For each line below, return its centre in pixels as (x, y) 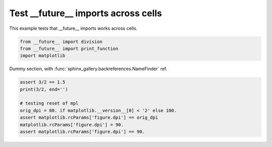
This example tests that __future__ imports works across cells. (74, 28)
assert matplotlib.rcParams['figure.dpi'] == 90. (82, 132)
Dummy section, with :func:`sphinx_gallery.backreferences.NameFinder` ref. (88, 69)
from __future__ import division (61, 41)
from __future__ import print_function (69, 48)
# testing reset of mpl (49, 103)
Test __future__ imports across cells (86, 13)
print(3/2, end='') (44, 89)
